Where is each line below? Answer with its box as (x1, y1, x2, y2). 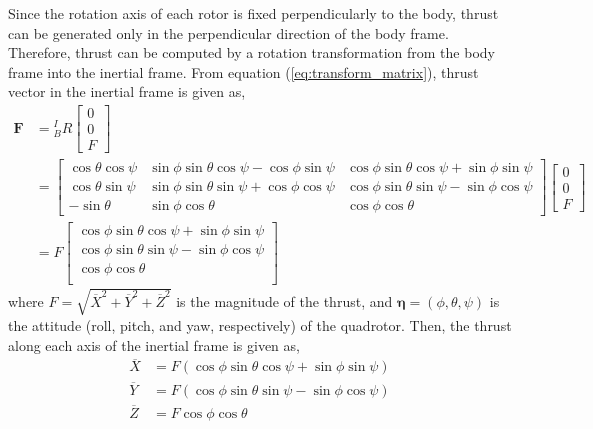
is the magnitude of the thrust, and (176, 290, 393, 311)
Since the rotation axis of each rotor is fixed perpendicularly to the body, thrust (8, 3, 499, 23)
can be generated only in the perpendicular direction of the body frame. (8, 22, 449, 43)
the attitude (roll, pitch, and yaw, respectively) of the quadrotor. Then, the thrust (8, 314, 512, 335)
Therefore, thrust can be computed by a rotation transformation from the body (8, 42, 495, 63)
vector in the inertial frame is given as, (8, 81, 246, 102)
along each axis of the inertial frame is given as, (8, 334, 300, 355)
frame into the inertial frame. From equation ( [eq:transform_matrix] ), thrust (8, 61, 479, 82)
